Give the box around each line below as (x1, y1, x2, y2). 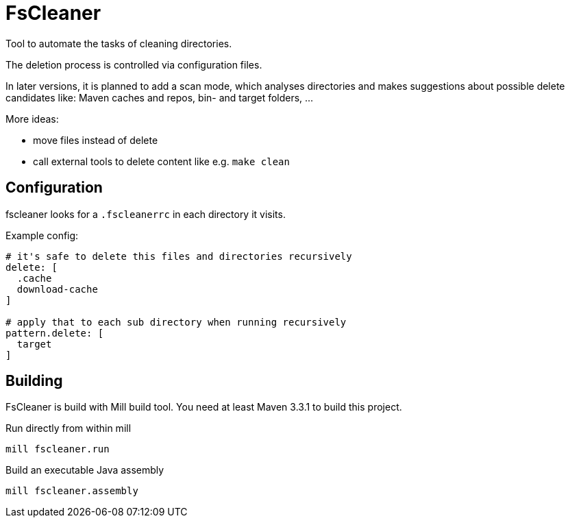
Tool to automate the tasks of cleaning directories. (5, 37, 232, 49)
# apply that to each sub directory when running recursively (5, 316, 347, 328)
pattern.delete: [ (5, 327, 104, 339)
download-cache (16, 283, 98, 295)
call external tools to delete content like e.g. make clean (33, 155, 290, 167)
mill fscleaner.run (5, 443, 110, 455)
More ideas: (5, 112, 59, 125)
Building (5, 372, 63, 390)
